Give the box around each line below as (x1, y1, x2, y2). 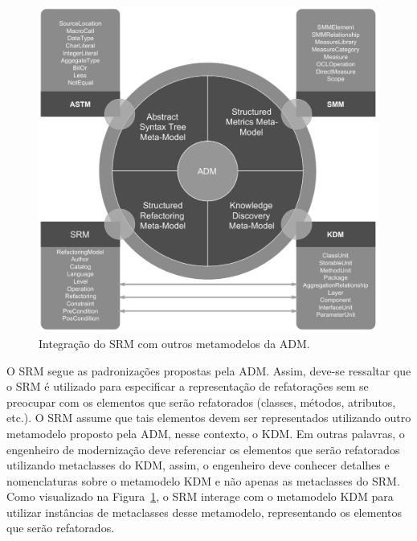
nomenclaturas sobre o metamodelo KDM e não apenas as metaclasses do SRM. (6, 472, 400, 489)
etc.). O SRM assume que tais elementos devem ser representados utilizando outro (6, 409, 411, 426)
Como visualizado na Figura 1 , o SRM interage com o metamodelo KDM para (6, 488, 394, 505)
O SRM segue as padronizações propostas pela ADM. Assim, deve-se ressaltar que (6, 362, 411, 379)
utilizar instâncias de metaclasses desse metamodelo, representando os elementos (6, 503, 402, 520)
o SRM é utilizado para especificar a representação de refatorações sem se (6, 378, 369, 395)
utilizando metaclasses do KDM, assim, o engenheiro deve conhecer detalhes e (6, 457, 390, 473)
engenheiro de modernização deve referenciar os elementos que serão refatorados (6, 441, 400, 457)
